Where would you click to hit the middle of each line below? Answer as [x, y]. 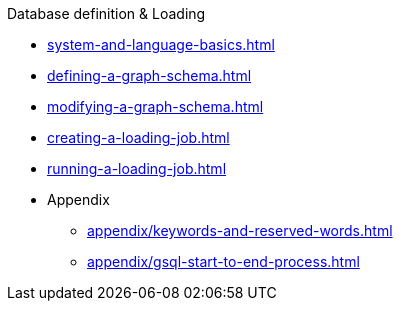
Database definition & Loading [106, 13]
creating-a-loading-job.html [138, 137]
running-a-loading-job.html [137, 168]
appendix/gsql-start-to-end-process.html [223, 261]
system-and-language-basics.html [161, 44]
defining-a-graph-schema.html [149, 75]
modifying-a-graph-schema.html [155, 106]
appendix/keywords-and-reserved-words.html [240, 230]
